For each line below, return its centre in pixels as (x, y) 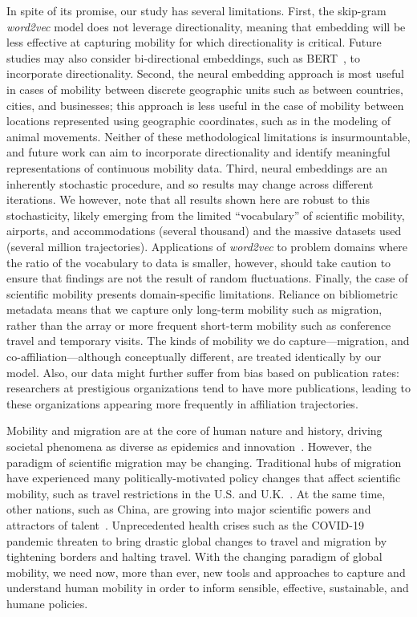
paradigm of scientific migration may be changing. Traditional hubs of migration (204, 462)
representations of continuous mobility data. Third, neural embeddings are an (197, 167)
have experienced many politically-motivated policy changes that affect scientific (204, 478)
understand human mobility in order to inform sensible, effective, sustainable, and (208, 588)
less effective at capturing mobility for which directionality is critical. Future (194, 42)
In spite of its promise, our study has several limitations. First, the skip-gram (196, 10)
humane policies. (47, 603)
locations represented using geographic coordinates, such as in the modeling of (198, 121)
